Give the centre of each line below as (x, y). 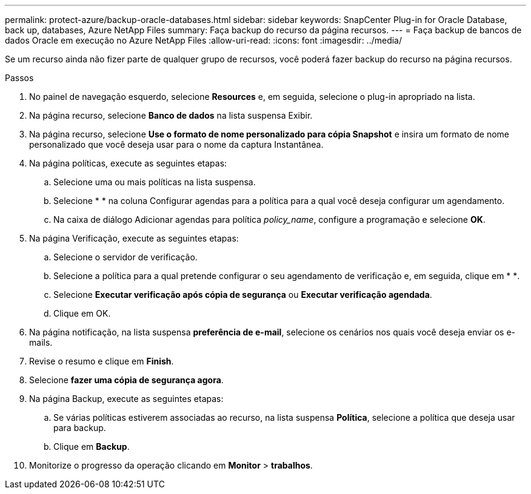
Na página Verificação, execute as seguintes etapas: (134, 238)
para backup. (80, 428)
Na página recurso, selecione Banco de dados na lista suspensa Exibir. (171, 115)
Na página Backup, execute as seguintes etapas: (126, 399)
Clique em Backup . (92, 446)
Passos (19, 78)
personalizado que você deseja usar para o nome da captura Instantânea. (176, 144)
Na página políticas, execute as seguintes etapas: (128, 163)
